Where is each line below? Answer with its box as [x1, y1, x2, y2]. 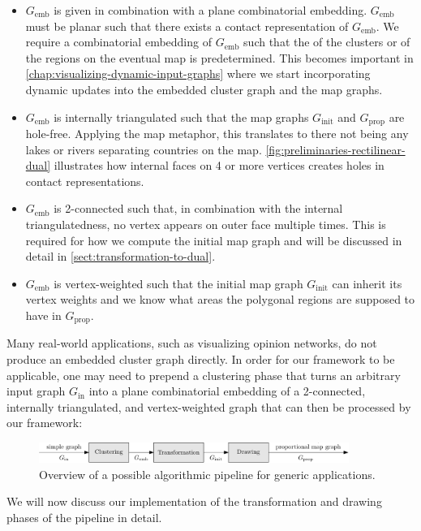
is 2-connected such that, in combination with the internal [54, 200, 343, 217]
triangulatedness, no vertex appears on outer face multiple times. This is [25, 215, 386, 232]
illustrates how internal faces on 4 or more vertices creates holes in [54, 157, 384, 174]
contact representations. [25, 172, 144, 189]
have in [25, 306, 62, 323]
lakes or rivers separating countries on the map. [25, 140, 262, 158]
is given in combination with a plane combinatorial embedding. [54, 2, 367, 18]
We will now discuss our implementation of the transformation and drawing [6, 493, 382, 510]
